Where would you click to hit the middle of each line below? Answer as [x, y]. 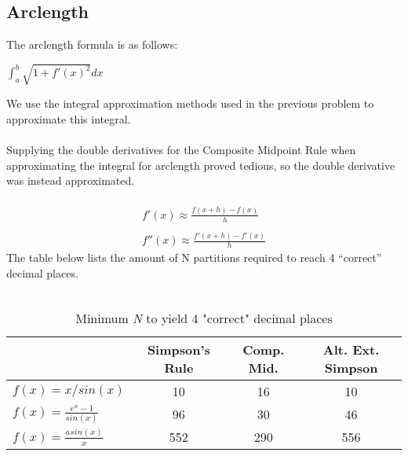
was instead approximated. [71, 180]
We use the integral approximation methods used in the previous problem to [190, 103]
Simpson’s [178, 349]
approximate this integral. [69, 118]
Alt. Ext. [351, 349]
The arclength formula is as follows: [92, 44]
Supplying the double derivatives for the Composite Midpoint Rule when [181, 150]
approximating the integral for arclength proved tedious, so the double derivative [201, 165]
